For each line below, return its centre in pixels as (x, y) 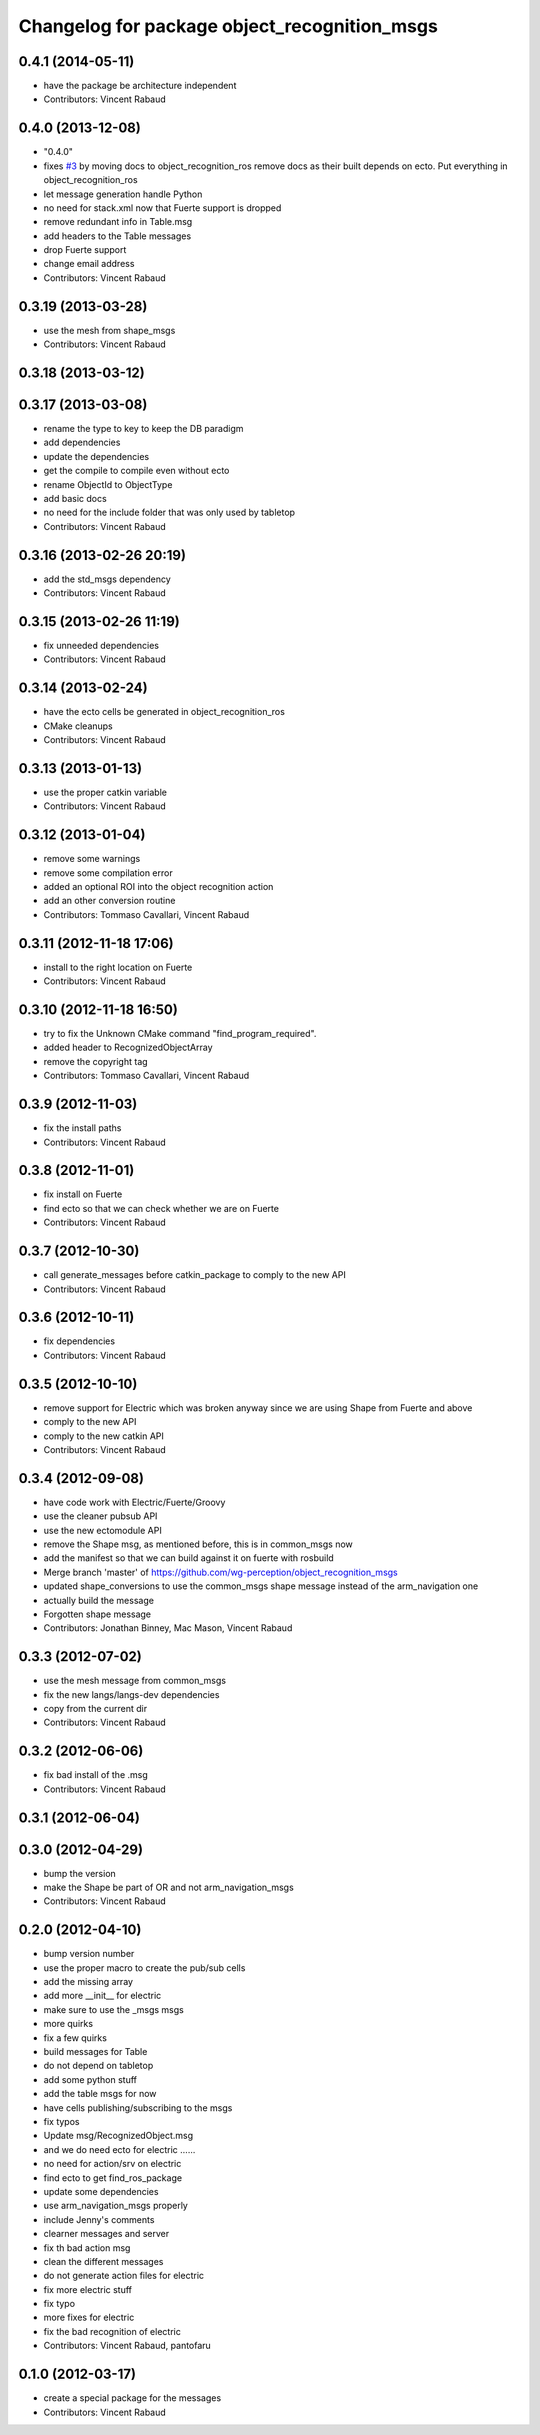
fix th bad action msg (87, 2247)
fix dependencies (79, 1341)
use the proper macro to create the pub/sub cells (144, 1967)
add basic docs (75, 499)
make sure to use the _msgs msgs (113, 2009)
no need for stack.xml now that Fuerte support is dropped (162, 207)
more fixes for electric (89, 2317)
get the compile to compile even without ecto (136, 471)
